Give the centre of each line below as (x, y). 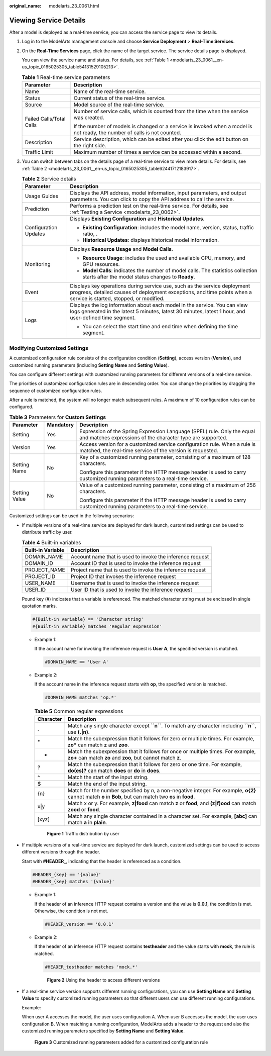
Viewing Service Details (47, 20)
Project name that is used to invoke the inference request (138, 569)
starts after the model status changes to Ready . (139, 277)
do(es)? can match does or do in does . (114, 771)
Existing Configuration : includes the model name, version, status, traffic (168, 228)
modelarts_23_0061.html (74, 6)
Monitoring (38, 264)
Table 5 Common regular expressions (79, 711)
